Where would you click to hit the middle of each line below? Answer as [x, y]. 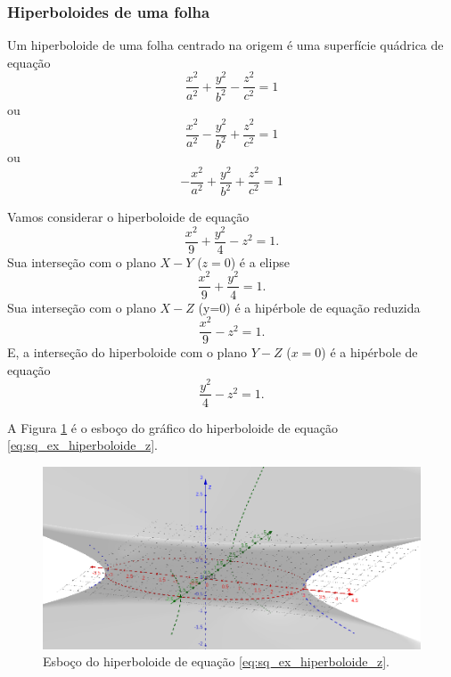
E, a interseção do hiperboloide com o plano [127, 352]
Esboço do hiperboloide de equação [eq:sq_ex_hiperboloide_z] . [217, 661]
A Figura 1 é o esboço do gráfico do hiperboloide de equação [173, 427]
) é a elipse [260, 261]
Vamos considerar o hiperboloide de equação [128, 217]
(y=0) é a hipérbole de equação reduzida [309, 307]
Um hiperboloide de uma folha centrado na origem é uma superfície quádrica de [225, 45]
